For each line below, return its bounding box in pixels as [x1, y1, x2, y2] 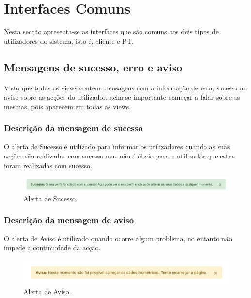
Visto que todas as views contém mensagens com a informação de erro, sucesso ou [4, 82, 247, 92]
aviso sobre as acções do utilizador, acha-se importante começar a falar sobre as [4, 92, 240, 102]
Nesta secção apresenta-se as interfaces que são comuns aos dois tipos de [4, 26, 219, 36]
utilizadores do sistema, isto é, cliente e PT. [4, 35, 134, 46]
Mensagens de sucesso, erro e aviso [4, 59, 183, 74]
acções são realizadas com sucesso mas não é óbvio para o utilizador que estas [4, 151, 235, 161]
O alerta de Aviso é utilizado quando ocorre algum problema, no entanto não [4, 233, 232, 243]
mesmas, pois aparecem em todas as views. [4, 101, 131, 111]
